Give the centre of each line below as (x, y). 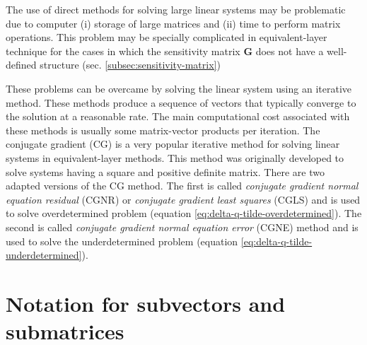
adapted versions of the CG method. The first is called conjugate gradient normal (182, 186)
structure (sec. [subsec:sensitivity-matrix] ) (130, 65)
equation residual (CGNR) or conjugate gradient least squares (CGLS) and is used (183, 199)
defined (21, 65)
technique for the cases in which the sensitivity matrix (123, 51)
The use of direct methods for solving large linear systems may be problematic (176, 9)
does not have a (290, 51)
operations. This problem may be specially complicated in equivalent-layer (167, 37)
